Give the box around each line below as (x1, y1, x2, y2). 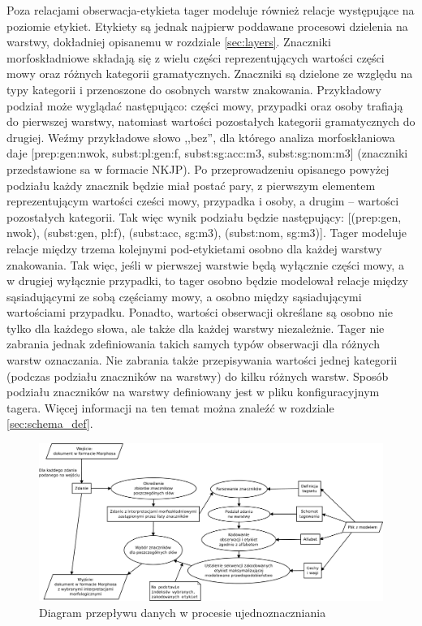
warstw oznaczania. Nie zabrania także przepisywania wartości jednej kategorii (6, 352, 398, 369)
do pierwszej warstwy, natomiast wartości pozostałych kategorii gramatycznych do (6, 113, 416, 130)
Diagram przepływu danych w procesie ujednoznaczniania (39, 603, 326, 620)
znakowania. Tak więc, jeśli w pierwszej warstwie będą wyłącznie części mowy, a (6, 256, 404, 273)
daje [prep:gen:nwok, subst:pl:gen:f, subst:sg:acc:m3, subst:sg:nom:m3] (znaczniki (6, 145, 408, 162)
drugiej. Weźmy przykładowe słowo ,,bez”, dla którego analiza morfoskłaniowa (6, 128, 395, 145)
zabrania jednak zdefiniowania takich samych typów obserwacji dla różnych (6, 335, 380, 352)
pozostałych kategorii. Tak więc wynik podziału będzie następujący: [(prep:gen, (6, 208, 402, 225)
